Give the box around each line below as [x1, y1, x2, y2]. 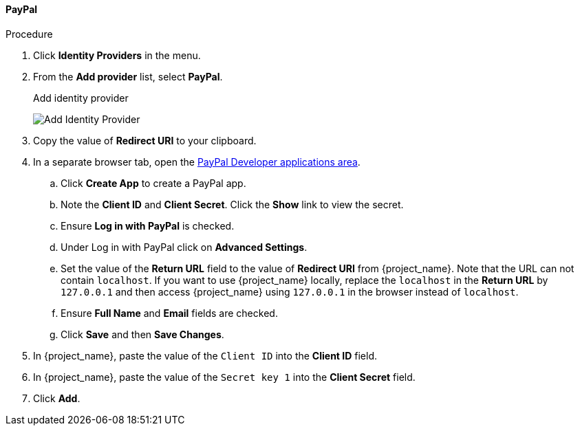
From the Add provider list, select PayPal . [33, 70, 223, 82]
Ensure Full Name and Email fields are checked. [61, 307, 278, 319]
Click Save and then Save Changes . [61, 328, 224, 340]
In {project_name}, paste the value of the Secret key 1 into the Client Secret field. [33, 371, 416, 383]
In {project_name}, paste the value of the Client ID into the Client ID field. [33, 349, 377, 362]
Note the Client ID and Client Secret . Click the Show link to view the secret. [61, 198, 404, 210]
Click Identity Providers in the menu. [33, 49, 201, 61]
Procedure [6, 27, 53, 40]
